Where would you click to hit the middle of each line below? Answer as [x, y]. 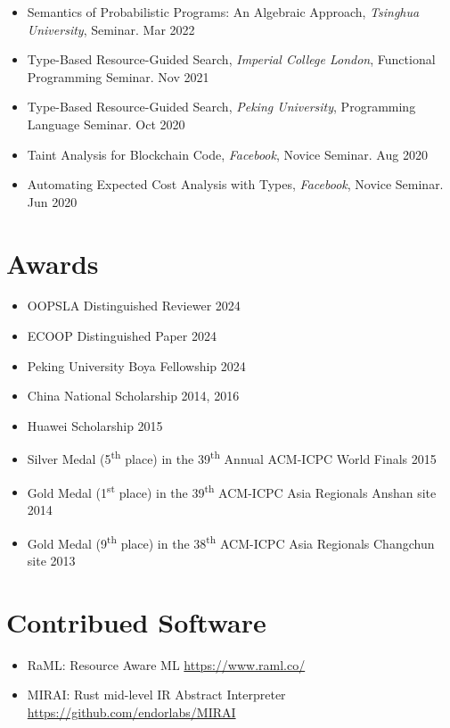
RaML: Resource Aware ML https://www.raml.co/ [166, 664]
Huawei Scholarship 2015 [95, 425]
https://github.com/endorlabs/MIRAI [131, 711]
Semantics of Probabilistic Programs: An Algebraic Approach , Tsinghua [223, 12]
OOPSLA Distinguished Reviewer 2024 [134, 306]
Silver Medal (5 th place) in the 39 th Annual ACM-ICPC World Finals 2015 [232, 458]
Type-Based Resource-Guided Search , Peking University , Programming [221, 107]
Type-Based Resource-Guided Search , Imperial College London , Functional [231, 59]
